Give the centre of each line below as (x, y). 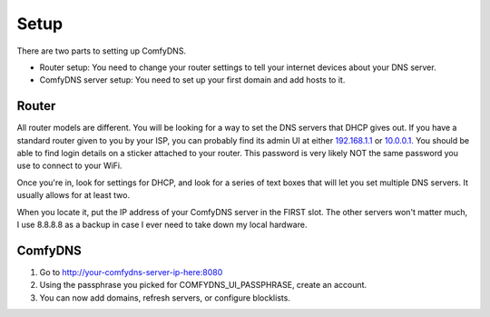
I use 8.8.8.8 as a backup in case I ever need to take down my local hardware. (162, 224)
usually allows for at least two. (73, 195)
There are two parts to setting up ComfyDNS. (101, 51)
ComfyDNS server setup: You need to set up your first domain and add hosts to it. (192, 80)
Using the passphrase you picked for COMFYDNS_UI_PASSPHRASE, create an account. (203, 285)
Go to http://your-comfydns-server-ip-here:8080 (131, 272)
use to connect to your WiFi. (69, 166)
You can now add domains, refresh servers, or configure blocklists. (165, 297)
